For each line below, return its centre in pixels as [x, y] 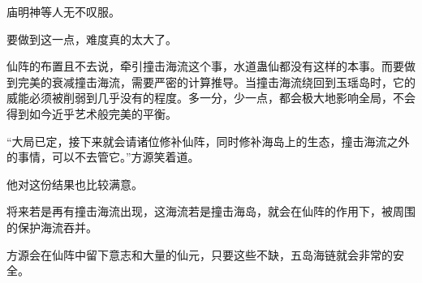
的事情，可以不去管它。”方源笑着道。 [103, 157]
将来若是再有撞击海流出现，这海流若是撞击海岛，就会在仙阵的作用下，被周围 [211, 211]
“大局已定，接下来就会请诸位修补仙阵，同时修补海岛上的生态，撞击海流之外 [208, 141]
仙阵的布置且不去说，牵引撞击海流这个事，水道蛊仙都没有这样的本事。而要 [205, 66]
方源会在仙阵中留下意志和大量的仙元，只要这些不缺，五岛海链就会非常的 [200, 254]
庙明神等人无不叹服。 [63, 11]
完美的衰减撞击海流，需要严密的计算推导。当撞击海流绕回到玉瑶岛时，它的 [216, 81]
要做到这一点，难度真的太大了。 [92, 39]
